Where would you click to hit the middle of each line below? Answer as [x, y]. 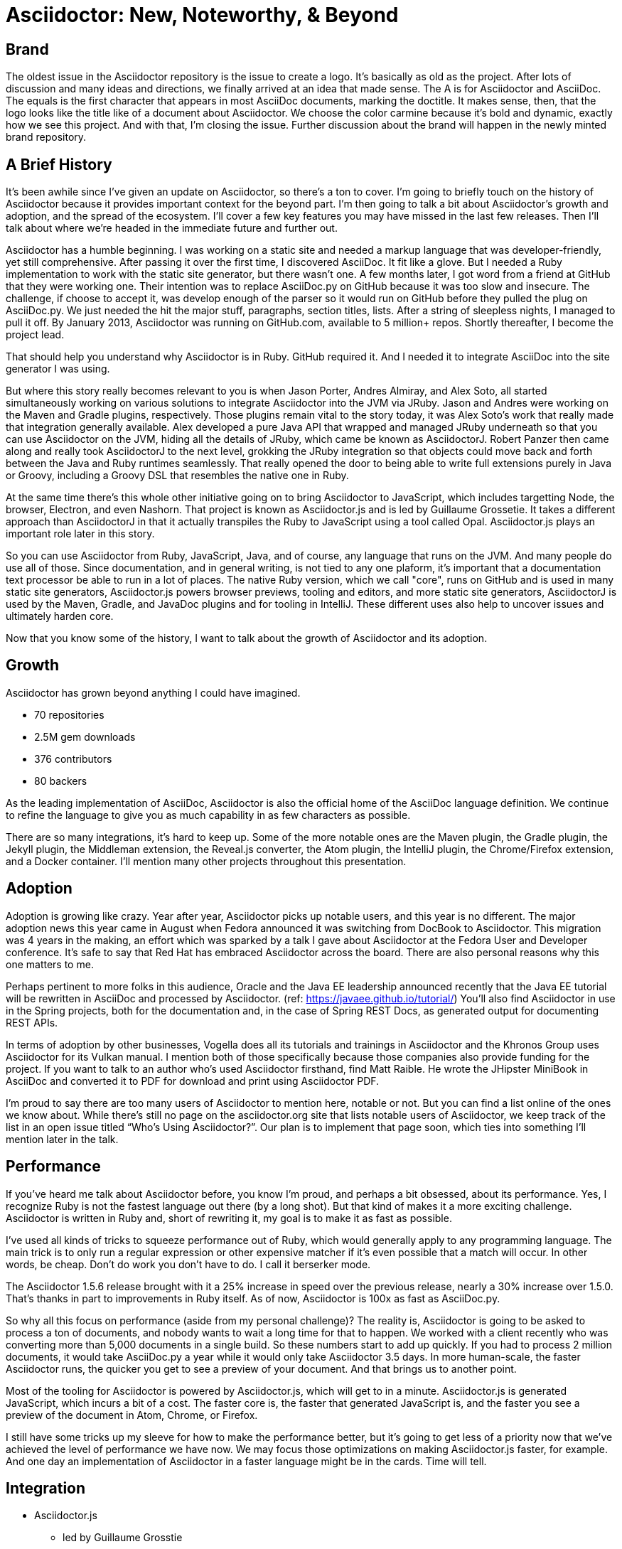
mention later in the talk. [62, 1139]
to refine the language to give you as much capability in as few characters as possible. [208, 815]
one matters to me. [50, 964]
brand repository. [46, 137]
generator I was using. [58, 369]
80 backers [61, 781]
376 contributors [73, 759]
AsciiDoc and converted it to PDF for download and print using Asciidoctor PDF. [193, 1081]
